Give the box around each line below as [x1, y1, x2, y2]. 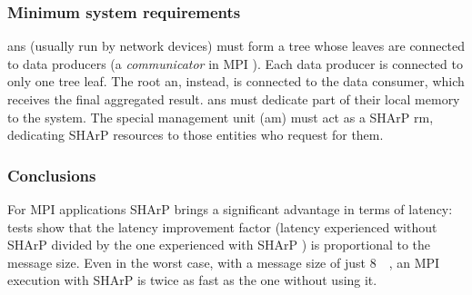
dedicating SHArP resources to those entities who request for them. [7, 125, 384, 144]
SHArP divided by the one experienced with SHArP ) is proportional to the [7, 235, 431, 254]
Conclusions [7, 163, 96, 186]
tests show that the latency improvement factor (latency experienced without [7, 217, 437, 236]
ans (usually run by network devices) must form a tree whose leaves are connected [7, 36, 466, 55]
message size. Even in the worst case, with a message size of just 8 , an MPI [7, 252, 440, 271]
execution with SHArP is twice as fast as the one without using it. [7, 270, 377, 290]
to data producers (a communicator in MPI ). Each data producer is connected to [7, 54, 463, 73]
